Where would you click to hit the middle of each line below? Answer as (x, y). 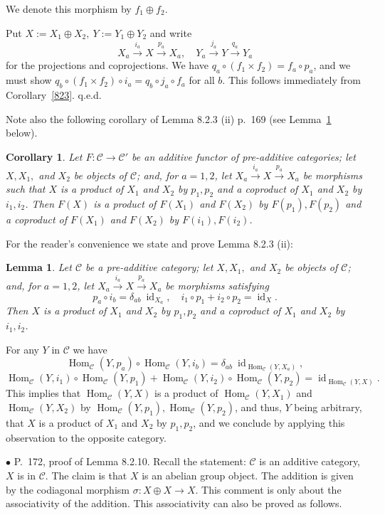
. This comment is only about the (268, 489)
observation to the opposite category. (86, 437)
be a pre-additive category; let (149, 267)
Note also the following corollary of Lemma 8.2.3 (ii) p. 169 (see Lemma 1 (169, 118)
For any (22, 349)
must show (29, 80)
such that (26, 189)
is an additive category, (310, 461)
